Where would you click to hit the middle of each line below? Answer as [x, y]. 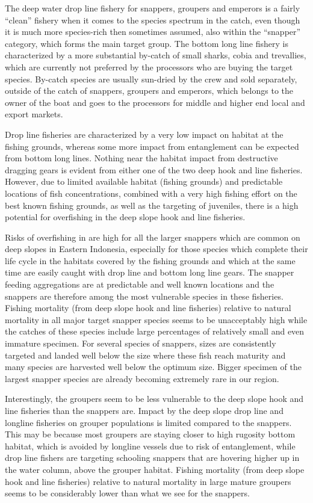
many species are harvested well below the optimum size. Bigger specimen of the [153, 367]
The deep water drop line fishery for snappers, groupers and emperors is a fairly [153, 8]
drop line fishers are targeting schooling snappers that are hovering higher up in [152, 458]
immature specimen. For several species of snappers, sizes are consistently [141, 343]
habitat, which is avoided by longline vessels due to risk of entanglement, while [150, 446]
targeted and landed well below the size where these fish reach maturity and [145, 355]
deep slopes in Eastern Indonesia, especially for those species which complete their [156, 249]
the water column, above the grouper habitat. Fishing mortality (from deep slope [155, 469]
